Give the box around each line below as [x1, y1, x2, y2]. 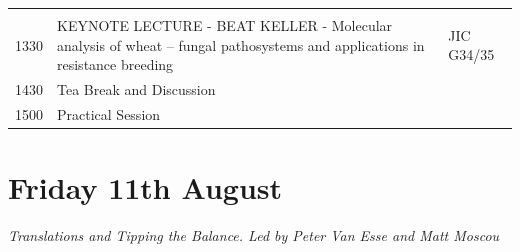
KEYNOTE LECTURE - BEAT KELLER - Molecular [57, 15, 393, 35]
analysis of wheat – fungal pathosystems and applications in [57, 34, 425, 55]
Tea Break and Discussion [57, 79, 216, 100]
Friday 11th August [8, 167, 283, 208]
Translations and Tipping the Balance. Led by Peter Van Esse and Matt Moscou [8, 225, 500, 246]
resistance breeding [57, 54, 174, 75]
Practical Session [57, 103, 161, 124]
